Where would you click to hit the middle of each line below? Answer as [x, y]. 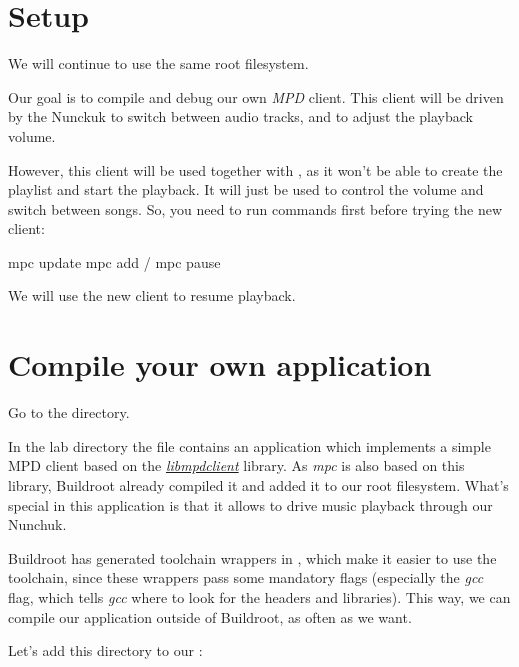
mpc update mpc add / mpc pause [114, 261]
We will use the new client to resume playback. [152, 295]
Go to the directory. [69, 412]
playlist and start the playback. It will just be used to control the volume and [246, 189]
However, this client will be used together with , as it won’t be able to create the [255, 169]
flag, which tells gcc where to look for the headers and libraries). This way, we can [259, 596]
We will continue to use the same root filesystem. [158, 63]
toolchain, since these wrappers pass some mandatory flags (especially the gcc [246, 577]
